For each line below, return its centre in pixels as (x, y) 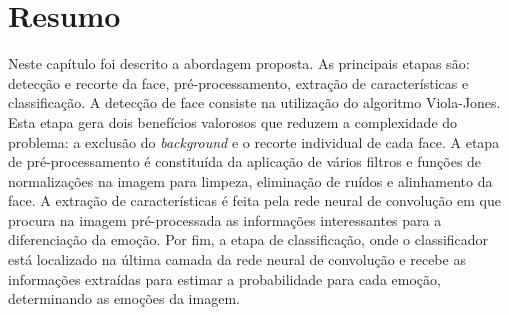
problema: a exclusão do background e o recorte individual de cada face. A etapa (254, 141)
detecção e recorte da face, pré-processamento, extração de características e (238, 82)
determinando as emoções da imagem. (124, 298)
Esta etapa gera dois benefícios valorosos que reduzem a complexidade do (233, 121)
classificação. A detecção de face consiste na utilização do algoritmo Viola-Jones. (254, 102)
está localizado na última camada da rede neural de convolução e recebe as (237, 259)
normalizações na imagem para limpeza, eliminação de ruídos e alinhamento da (250, 180)
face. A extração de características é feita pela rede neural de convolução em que (254, 200)
